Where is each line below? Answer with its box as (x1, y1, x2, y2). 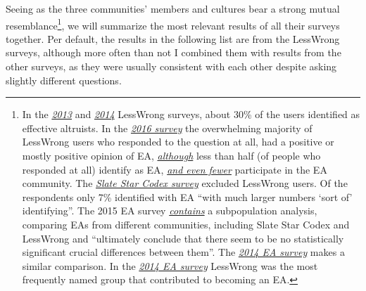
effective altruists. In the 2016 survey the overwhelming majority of (22, 120, 313, 135)
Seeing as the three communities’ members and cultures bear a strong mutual (6, 1, 340, 15)
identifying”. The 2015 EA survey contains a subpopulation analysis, (22, 203, 317, 218)
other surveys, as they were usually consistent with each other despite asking (6, 59, 337, 74)
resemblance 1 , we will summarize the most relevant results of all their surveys (6, 15, 340, 32)
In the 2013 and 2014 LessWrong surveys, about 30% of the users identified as (22, 107, 360, 122)
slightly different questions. (6, 72, 122, 87)
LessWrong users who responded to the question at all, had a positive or (22, 134, 334, 149)
